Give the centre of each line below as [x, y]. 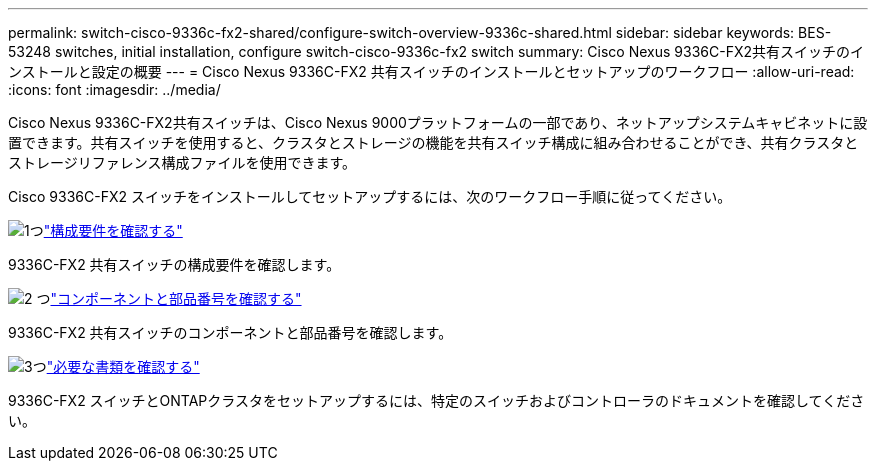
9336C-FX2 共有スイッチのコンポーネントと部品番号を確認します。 [230, 332]
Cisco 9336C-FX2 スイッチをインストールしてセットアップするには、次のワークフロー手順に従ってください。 [370, 196]
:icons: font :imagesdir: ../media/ [114, 89]
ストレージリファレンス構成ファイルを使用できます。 [182, 162]
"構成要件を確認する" [113, 230]
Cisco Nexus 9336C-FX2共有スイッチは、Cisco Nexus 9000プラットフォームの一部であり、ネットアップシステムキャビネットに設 [438, 122]
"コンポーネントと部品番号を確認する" [176, 298]
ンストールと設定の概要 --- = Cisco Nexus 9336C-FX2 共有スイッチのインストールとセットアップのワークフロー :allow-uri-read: [431, 71]
